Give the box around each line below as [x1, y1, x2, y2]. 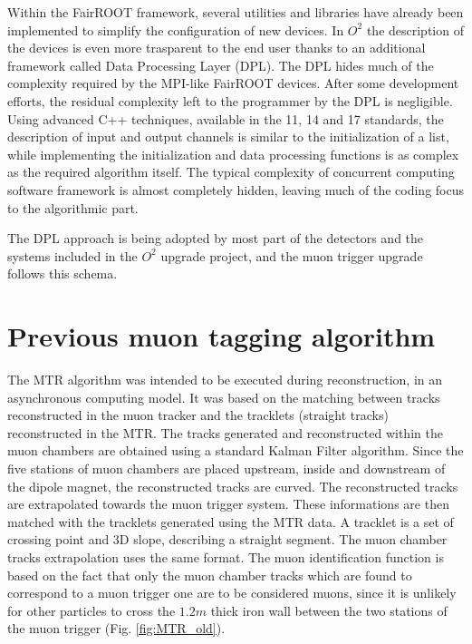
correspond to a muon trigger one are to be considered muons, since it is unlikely [7, 583, 457, 602]
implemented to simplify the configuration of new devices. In [7, 20, 344, 39]
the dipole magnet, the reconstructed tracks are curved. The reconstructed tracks [7, 476, 458, 495]
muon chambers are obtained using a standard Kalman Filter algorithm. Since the [7, 441, 464, 460]
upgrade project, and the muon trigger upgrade [160, 246, 423, 265]
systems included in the [7, 246, 138, 265]
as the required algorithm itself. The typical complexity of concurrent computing [7, 162, 455, 181]
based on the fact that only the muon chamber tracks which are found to [7, 565, 412, 584]
